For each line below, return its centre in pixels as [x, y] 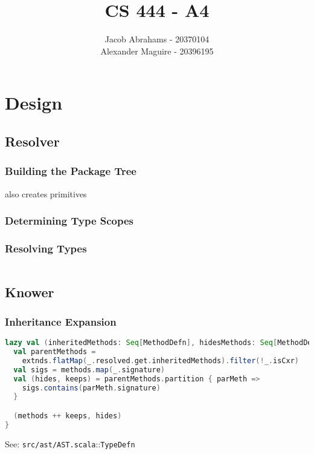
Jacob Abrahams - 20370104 [157, 39]
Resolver [32, 141]
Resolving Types [46, 248]
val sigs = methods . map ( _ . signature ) [89, 370]
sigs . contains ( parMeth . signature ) [91, 388]
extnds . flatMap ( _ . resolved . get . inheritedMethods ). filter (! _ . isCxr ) [160, 360]
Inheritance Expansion [61, 321]
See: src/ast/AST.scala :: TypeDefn [70, 443]
